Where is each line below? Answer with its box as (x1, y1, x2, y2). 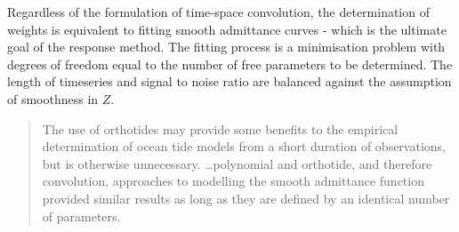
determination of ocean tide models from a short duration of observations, (42, 137, 446, 156)
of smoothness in (7, 89, 99, 108)
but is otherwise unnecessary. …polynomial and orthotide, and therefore (42, 154, 432, 172)
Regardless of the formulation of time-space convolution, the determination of (7, 3, 430, 20)
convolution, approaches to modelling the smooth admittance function (42, 172, 424, 190)
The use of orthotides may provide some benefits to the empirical (42, 119, 399, 138)
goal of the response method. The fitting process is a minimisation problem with (7, 37, 446, 56)
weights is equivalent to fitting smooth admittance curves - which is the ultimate (7, 20, 447, 38)
